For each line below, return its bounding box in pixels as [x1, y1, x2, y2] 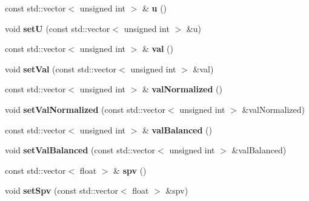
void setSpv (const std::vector [5, 184, 118, 197]
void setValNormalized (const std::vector [5, 103, 166, 115]
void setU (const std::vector [5, 22, 110, 34]
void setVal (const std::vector [5, 62, 117, 75]
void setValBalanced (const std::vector [5, 144, 156, 156]
